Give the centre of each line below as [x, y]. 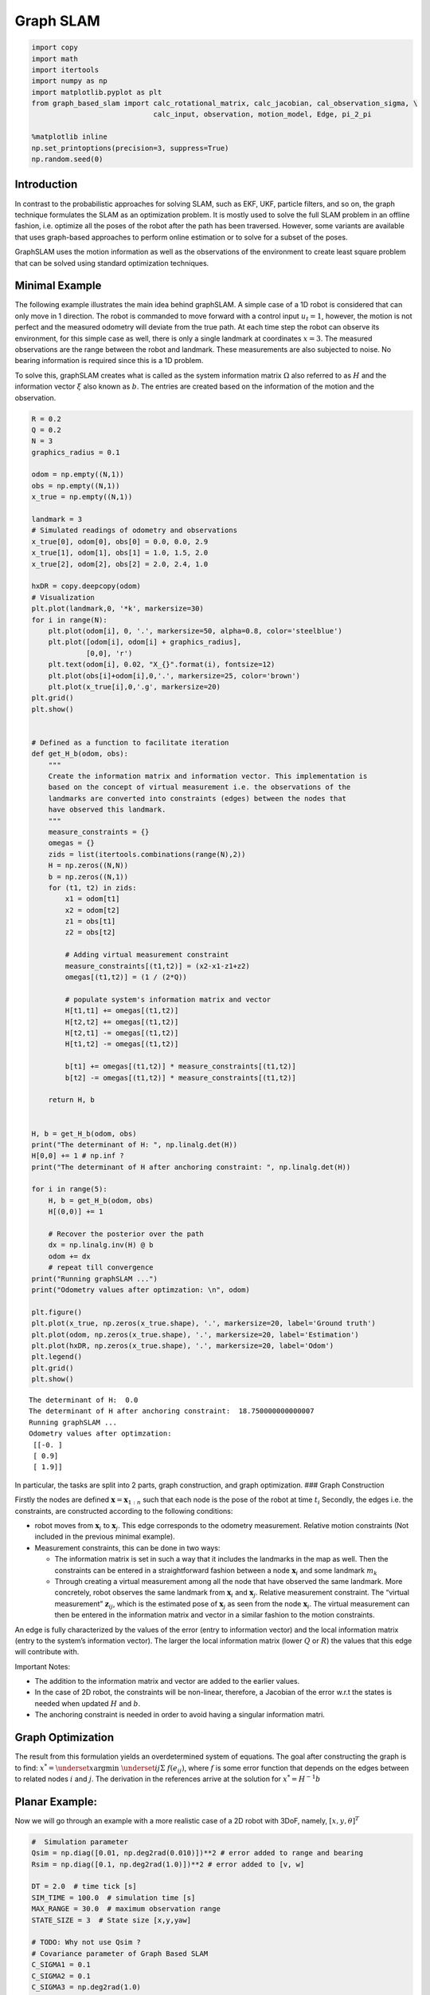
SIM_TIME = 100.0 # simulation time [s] [113, 1898]
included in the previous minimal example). [105, 1537]
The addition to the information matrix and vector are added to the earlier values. [167, 1681]
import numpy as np [69, 81]
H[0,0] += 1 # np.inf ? [78, 1156]
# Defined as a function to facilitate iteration [130, 743]
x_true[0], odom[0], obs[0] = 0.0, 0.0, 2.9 [120, 541]
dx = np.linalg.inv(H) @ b [101, 1245]
